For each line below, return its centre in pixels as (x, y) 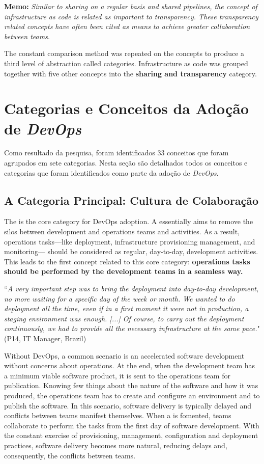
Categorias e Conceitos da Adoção (127, 108)
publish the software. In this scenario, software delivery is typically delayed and (128, 405)
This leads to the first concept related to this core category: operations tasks (127, 261)
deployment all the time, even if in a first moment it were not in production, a (126, 308)
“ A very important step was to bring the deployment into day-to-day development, (131, 289)
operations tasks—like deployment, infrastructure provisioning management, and (130, 241)
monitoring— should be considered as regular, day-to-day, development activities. (131, 251)
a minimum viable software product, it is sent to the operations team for (117, 375)
